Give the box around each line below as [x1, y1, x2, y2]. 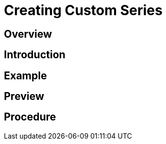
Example [4, 69, 47, 82]
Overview [4, 27, 52, 40]
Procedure [4, 111, 56, 123]
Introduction [4, 48, 66, 61]
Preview [4, 90, 45, 103]
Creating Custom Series [4, 2, 163, 19]
